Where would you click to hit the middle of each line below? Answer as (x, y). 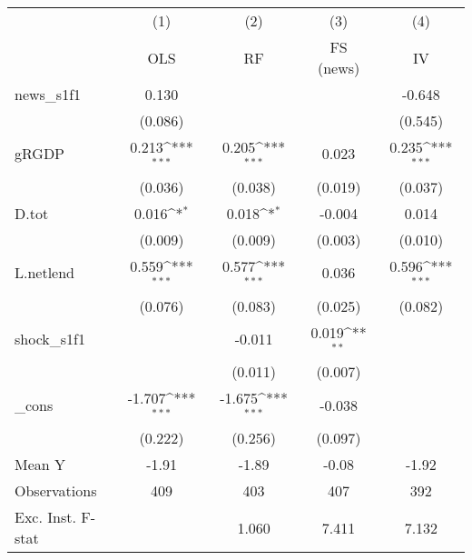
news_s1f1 (48, 94)
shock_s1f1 (50, 338)
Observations (56, 491)
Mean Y (40, 465)
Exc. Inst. (45, 517)
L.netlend (45, 273)
